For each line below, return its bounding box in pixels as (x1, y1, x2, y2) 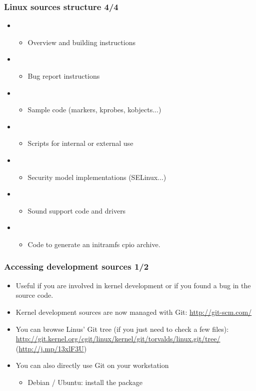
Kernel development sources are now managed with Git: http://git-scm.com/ (15, 306, 252, 317)
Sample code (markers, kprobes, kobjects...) (27, 104, 161, 115)
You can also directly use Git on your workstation (15, 360, 169, 370)
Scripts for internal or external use (27, 138, 133, 148)
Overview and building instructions (27, 37, 135, 47)
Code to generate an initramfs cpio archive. (27, 239, 160, 249)
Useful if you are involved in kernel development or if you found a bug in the (15, 280, 251, 290)
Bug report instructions (27, 71, 100, 81)
